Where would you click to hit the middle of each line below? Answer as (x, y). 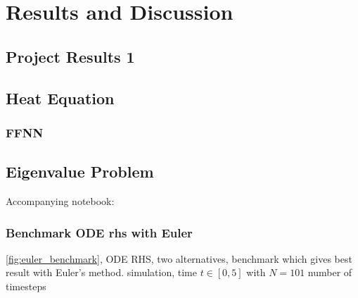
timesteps (26, 286)
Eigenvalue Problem (80, 172)
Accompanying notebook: (60, 200)
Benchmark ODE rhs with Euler (99, 232)
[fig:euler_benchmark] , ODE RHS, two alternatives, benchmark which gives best (179, 258)
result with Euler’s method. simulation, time (101, 272)
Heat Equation (60, 98)
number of (330, 272)
